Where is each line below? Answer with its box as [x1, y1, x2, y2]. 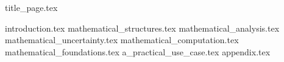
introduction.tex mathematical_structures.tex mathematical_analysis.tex [5, 21, 280, 34]
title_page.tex [5, 1, 58, 13]
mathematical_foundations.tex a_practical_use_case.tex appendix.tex [5, 45, 271, 58]
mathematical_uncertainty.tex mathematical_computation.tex [5, 33, 239, 46]
